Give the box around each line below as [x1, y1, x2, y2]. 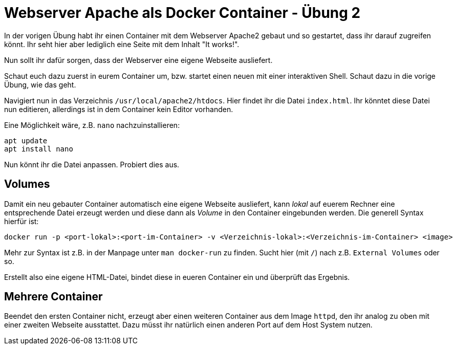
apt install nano [4, 144, 73, 153]
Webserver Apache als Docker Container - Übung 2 [4, 4, 361, 21]
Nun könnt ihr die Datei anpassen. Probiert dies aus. [4, 160, 180, 169]
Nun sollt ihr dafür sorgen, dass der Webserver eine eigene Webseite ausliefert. [4, 55, 273, 64]
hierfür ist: [4, 216, 39, 226]
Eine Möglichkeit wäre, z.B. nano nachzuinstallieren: [4, 120, 180, 129]
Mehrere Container [4, 290, 103, 303]
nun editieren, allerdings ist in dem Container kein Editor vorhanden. [4, 104, 233, 114]
